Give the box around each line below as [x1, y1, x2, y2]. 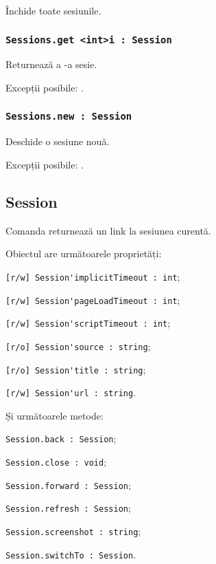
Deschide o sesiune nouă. [5, 134, 110, 149]
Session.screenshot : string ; [5, 524, 141, 539]
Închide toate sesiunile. [5, 3, 101, 17]
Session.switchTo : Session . [5, 547, 136, 561]
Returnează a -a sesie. [5, 57, 97, 72]
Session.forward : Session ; [5, 477, 131, 492]
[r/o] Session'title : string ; [5, 362, 146, 376]
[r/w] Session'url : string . [5, 385, 136, 400]
